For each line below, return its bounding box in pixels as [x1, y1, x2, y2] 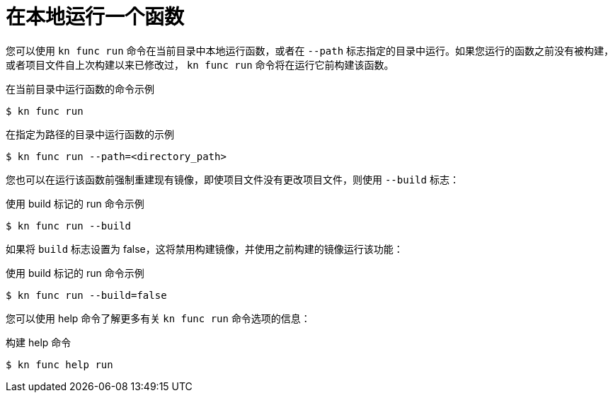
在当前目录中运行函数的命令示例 [6, 82, 154, 95]
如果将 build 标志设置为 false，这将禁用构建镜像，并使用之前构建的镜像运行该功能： [6, 242, 403, 255]
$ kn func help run [6, 358, 113, 370]
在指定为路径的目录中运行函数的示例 [6, 127, 174, 140]
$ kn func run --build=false [6, 289, 167, 301]
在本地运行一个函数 [6, 5, 185, 29]
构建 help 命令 [6, 336, 71, 348]
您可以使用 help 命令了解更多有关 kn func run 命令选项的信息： [6, 312, 311, 324]
